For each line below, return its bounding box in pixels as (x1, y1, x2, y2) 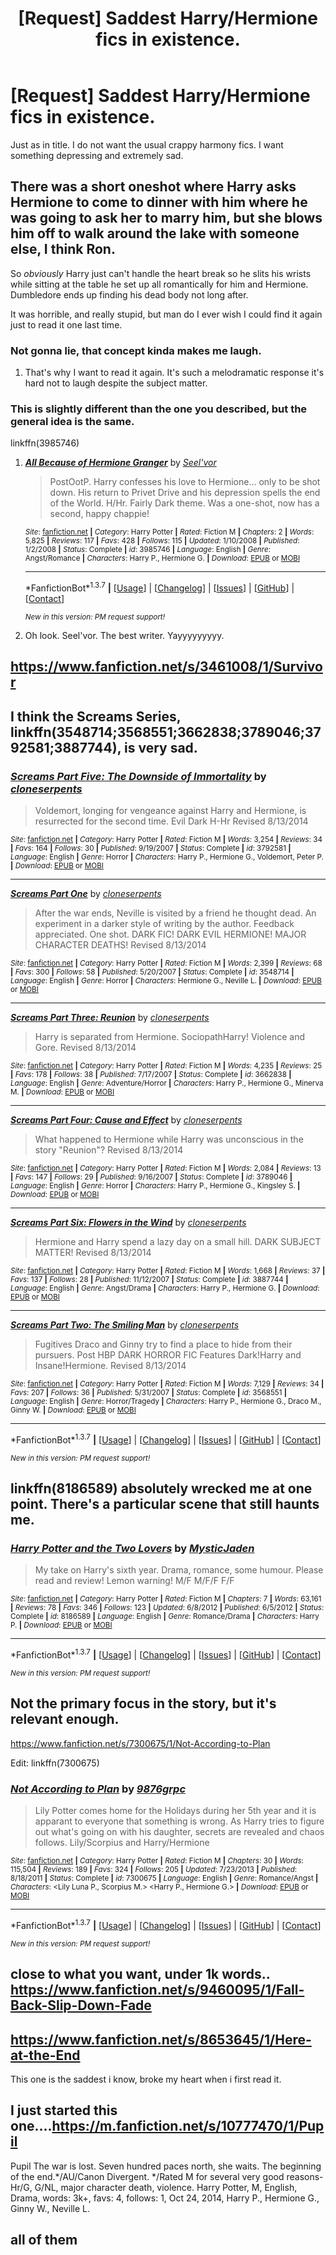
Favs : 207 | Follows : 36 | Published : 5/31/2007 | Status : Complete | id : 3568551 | (10, 1388, 288, 1398)
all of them (10, 2232, 78, 2249)
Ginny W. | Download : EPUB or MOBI (10, 1405, 137, 1416)
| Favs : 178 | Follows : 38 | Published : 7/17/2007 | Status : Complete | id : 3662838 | (10, 1070, 292, 1080)
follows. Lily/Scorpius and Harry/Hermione (34, 1837, 210, 1849)
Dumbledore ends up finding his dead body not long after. (10, 288, 249, 301)
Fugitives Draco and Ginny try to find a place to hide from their (34, 1338, 293, 1351)
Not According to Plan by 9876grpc (10, 1782, 187, 1796)
